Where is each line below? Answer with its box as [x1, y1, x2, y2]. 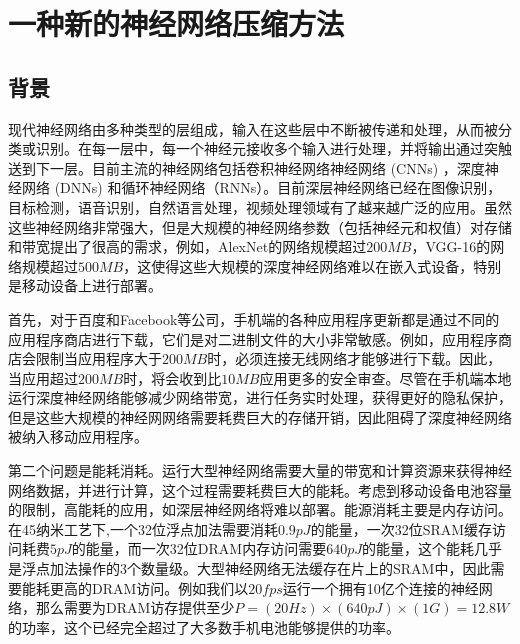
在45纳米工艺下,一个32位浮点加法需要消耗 [8, 518, 278, 539]
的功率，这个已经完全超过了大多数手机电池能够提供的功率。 [8, 616, 400, 637]
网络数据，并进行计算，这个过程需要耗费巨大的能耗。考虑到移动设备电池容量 [8, 479, 512, 500]
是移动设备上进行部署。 [8, 275, 162, 296]
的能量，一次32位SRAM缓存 [310, 518, 493, 539]
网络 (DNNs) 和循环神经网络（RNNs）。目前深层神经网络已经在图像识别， [21, 177, 502, 198]
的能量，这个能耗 [362, 538, 474, 559]
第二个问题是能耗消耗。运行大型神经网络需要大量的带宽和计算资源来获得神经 [8, 460, 512, 481]
